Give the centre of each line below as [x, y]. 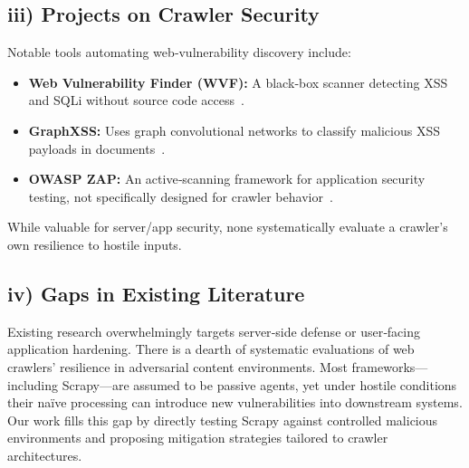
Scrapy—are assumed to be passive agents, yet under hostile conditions [259, 384]
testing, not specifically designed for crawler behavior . [181, 196]
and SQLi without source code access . [136, 100]
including [33, 384]
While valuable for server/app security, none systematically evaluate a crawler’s [228, 227]
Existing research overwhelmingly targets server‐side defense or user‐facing [214, 331]
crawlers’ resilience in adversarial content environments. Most [177, 366]
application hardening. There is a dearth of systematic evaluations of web [211, 349]
